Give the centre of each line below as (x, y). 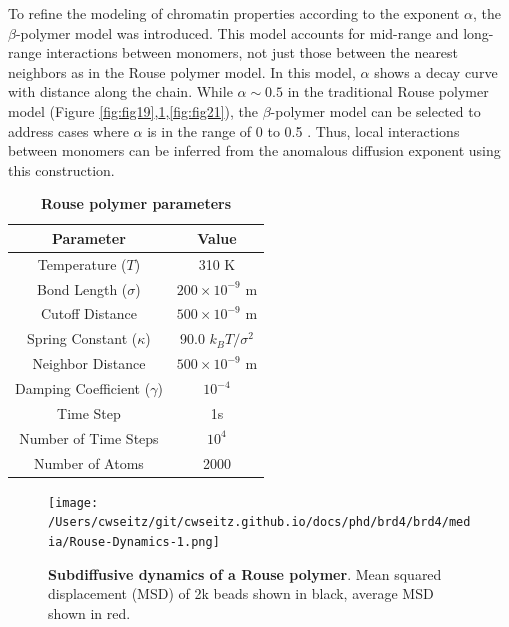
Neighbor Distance (89, 363)
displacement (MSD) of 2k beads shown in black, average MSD (241, 593)
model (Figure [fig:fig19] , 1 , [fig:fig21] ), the (133, 110)
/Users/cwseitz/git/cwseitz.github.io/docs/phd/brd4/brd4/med (259, 522)
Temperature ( (82, 263)
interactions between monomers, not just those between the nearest (252, 52)
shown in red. (89, 612)
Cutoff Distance (88, 313)
